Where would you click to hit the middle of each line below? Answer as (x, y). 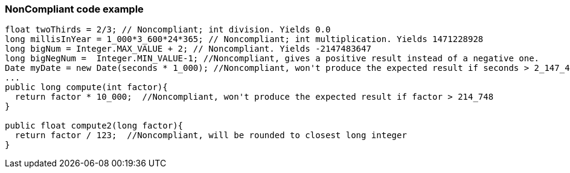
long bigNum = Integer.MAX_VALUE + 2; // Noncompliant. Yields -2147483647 (188, 49)
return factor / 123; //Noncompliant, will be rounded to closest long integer (211, 135)
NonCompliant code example (74, 9)
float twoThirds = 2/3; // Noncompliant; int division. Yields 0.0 (168, 30)
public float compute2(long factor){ (94, 126)
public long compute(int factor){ (86, 87)
